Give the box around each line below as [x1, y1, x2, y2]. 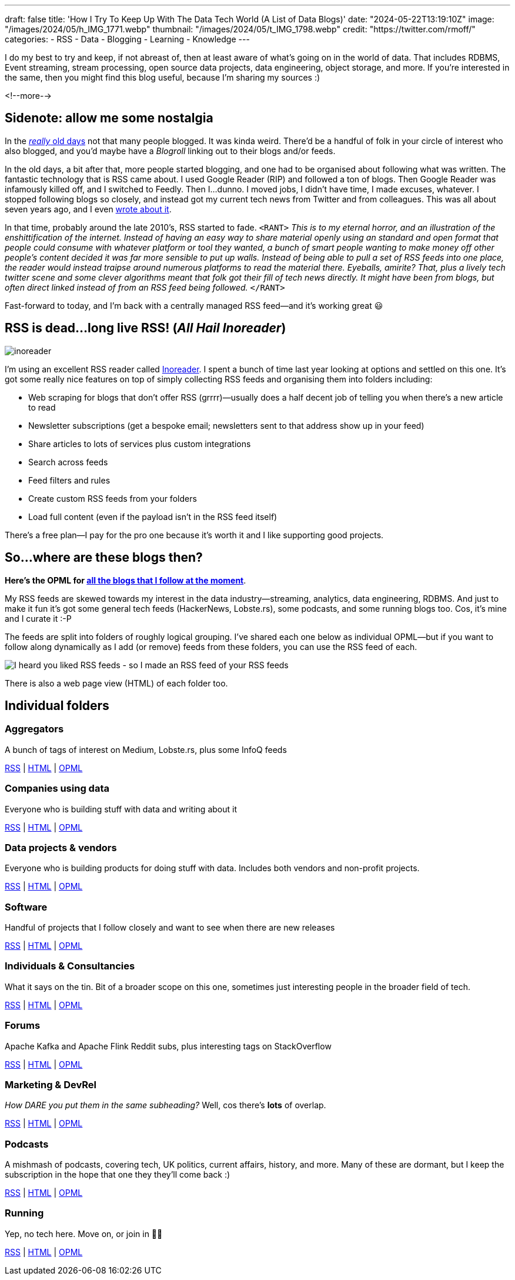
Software [5, 901, 48, 913]
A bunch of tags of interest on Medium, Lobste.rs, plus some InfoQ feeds [5, 744, 287, 755]
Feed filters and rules [28, 475, 111, 485]
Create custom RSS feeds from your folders [28, 493, 197, 504]
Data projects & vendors [5, 841, 117, 854]
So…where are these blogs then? [5, 550, 203, 565]
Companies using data [5, 782, 109, 795]
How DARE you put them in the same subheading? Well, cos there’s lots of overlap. [5, 1100, 326, 1111]
